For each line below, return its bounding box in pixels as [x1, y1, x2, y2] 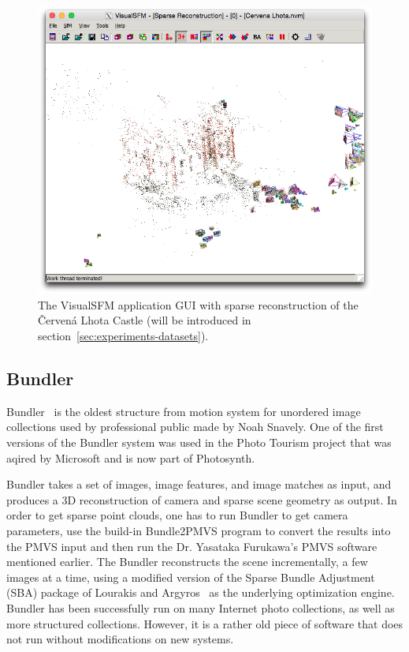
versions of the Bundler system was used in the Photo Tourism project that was [6, 434, 392, 451]
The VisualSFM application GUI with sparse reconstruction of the [38, 296, 359, 313]
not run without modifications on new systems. [6, 631, 234, 647]
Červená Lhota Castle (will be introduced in [38, 312, 251, 328]
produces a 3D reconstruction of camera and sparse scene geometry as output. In [6, 491, 397, 508]
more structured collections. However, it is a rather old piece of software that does [6, 615, 403, 631]
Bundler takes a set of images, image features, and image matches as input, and [6, 476, 392, 493]
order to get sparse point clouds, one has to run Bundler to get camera [6, 507, 348, 523]
